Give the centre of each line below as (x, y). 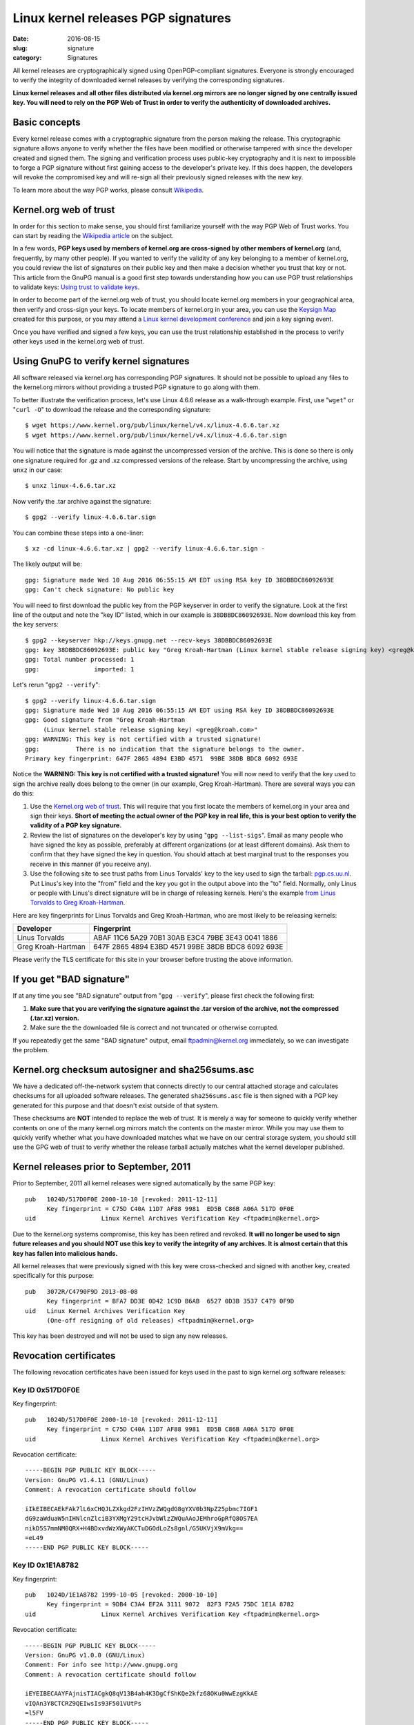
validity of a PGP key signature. (76, 825)
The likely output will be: (47, 564)
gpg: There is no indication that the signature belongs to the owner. (165, 749)
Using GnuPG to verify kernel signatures (101, 361)
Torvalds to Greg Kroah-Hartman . (78, 903)
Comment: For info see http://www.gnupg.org (102, 1665)
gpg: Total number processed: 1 (80, 660)
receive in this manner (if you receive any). (91, 864)
